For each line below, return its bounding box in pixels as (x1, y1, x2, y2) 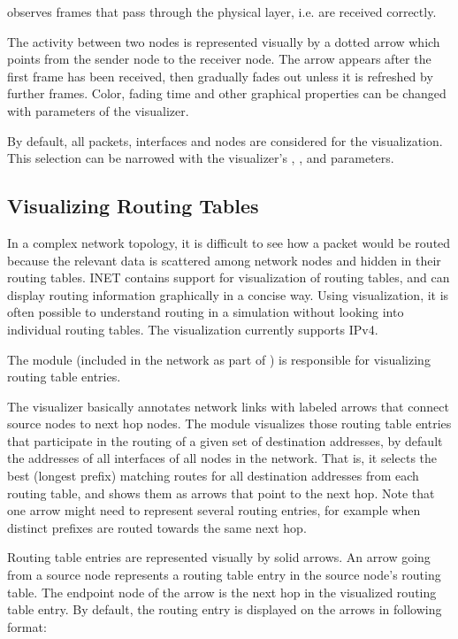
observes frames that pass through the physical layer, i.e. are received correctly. (7, 3, 437, 20)
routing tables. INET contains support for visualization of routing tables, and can (7, 268, 450, 287)
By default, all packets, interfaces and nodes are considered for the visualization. (7, 131, 443, 150)
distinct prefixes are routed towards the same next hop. (7, 518, 307, 536)
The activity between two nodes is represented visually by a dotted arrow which (7, 32, 440, 50)
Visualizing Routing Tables (7, 192, 259, 219)
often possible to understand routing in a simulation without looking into (7, 303, 404, 321)
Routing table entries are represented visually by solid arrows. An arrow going (7, 548, 431, 566)
